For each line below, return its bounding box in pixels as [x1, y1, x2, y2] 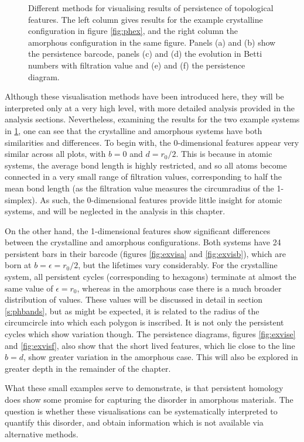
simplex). [5, 193, 37, 205]
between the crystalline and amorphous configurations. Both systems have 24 [5, 236, 281, 248]
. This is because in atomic [176, 148, 272, 160]
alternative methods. [5, 427, 78, 440]
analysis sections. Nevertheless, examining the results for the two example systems [5, 113, 300, 125]
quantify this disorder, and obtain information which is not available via [5, 416, 264, 429]
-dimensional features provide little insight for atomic [91, 193, 282, 205]
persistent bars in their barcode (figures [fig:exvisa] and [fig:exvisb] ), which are [5, 247, 286, 259]
